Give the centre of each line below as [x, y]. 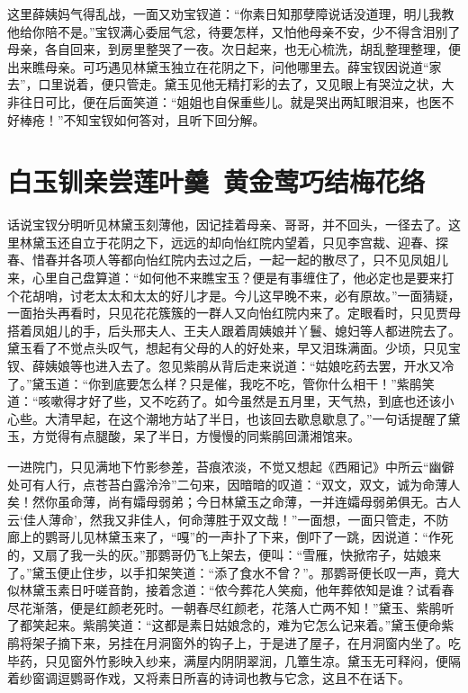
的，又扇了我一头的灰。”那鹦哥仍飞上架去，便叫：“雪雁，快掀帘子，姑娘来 [225, 554]
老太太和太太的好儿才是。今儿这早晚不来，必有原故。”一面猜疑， [271, 295]
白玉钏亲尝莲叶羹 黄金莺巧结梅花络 [216, 181]
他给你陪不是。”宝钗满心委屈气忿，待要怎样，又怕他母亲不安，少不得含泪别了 [234, 31]
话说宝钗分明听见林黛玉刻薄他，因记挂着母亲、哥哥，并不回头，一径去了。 [228, 225]
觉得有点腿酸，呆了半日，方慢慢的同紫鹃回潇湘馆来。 [202, 436]
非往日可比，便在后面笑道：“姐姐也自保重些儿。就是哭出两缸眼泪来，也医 [225, 101]
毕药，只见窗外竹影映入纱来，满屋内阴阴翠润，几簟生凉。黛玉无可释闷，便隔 [234, 660]
